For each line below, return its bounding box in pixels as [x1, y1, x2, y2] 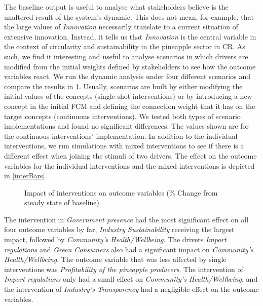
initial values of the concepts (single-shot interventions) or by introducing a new [4, 91, 252, 101]
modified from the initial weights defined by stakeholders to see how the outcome [4, 61, 256, 71]
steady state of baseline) [24, 197, 99, 208]
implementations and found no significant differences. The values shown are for [4, 121, 249, 131]
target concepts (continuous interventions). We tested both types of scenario [4, 110, 241, 121]
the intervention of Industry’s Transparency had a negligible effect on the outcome [4, 284, 259, 294]
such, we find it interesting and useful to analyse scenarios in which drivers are [4, 51, 248, 61]
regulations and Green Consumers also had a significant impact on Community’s [4, 244, 253, 254]
